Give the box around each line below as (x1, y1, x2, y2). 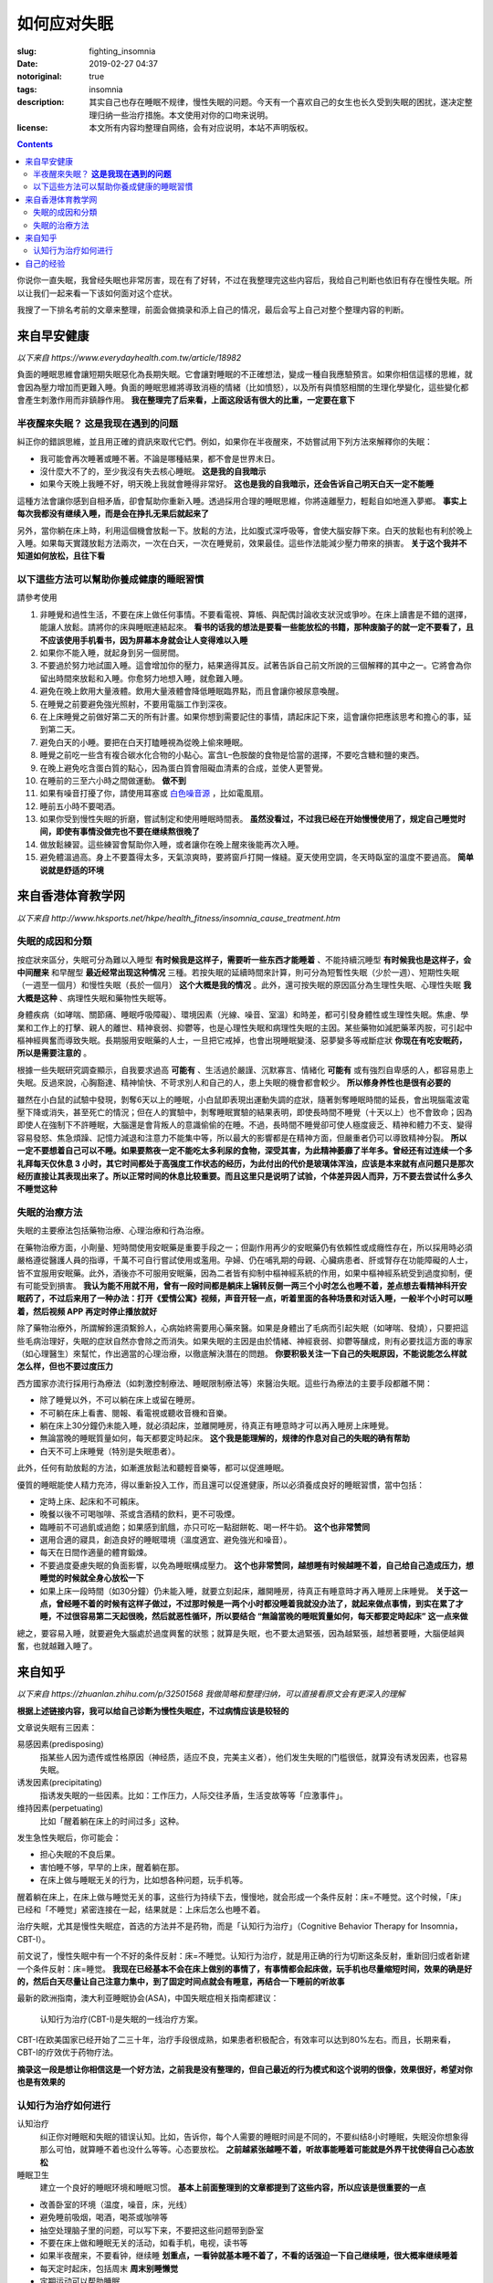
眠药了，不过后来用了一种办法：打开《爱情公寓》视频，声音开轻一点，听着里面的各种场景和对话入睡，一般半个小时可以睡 (16, 1293, 473, 1304)
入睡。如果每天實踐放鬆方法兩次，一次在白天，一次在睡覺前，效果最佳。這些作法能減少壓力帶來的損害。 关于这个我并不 (16, 537, 467, 548)
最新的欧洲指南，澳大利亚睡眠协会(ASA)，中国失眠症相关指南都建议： (16, 1993, 279, 2004)
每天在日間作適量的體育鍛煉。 (39, 1547, 152, 1558)
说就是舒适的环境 (39, 864, 104, 876)
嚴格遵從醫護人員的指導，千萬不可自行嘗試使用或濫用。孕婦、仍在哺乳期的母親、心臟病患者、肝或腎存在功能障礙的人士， (16, 1255, 473, 1266)
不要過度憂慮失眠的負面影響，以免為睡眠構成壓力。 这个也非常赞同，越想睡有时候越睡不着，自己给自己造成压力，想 (39, 1560, 474, 1571)
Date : (16, 58, 38, 68)
